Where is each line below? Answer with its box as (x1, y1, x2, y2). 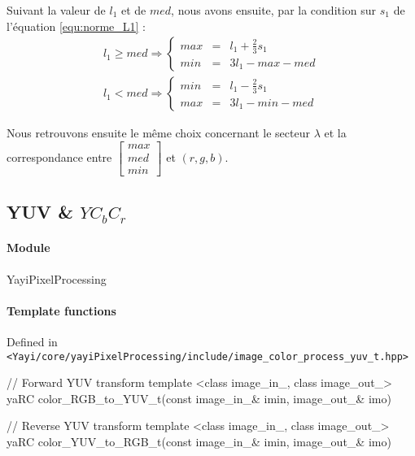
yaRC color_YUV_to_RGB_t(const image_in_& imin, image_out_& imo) (7, 432, 391, 449)
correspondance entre (7, 148, 112, 165)
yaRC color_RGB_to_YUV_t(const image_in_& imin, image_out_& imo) (7, 389, 391, 406)
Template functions (7, 302, 116, 319)
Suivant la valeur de (7, 2, 106, 18)
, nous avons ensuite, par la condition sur (171, 2, 377, 18)
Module (7, 239, 50, 256)
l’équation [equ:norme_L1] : (7, 17, 146, 34)
